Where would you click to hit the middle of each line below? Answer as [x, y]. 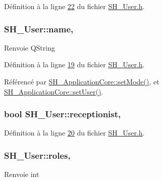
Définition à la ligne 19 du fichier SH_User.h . [74, 64]
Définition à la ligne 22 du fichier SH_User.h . [74, 6]
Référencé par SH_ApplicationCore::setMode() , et [82, 81]
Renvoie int [22, 174]
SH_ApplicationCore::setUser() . [54, 91]
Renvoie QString [30, 47]
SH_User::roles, [37, 155]
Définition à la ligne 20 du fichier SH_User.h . [74, 133]
